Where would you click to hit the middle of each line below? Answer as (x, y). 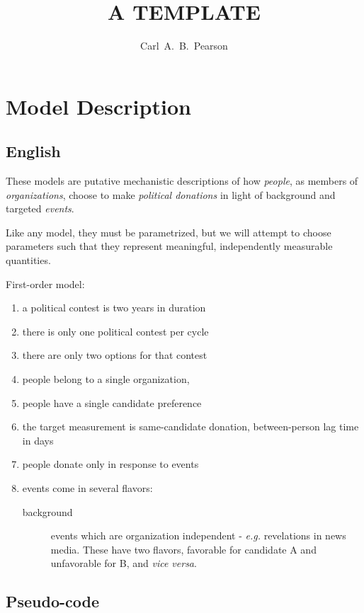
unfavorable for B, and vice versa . (124, 563)
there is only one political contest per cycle (115, 331)
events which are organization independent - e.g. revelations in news (198, 535)
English (33, 151)
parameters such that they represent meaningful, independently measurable (169, 246)
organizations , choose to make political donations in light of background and (171, 194)
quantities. (28, 260)
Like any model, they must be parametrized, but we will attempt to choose (169, 232)
